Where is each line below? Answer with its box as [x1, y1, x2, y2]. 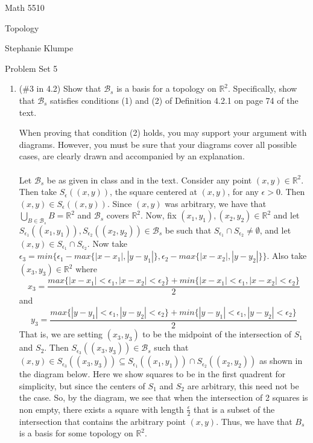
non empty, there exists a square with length [19, 403, 184, 415]
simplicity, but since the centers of [19, 379, 145, 392]
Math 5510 [5, 1, 45, 13]
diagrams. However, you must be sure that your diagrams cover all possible [19, 138, 297, 150]
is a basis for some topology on [19, 427, 133, 439]
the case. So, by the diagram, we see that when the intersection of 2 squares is [19, 391, 308, 404]
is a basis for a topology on [116, 82, 217, 95]
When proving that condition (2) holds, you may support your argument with [19, 126, 307, 139]
